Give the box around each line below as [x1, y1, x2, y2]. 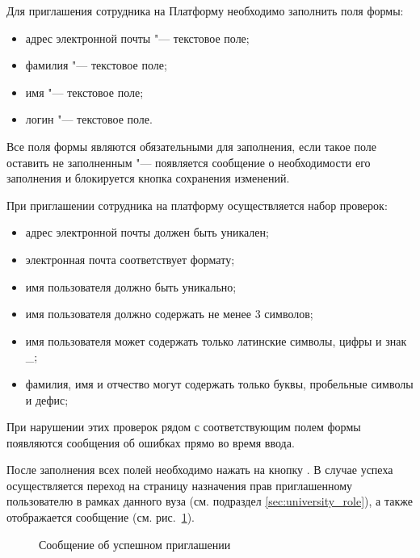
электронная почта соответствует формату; [25, 250, 235, 267]
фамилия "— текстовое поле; [25, 57, 167, 73]
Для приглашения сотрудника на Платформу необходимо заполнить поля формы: [6, 2, 404, 19]
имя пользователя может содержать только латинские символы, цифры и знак [25, 332, 407, 349]
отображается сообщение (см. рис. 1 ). [6, 509, 195, 526]
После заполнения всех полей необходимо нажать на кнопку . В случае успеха [6, 461, 393, 478]
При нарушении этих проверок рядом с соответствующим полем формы [6, 418, 361, 435]
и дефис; [25, 391, 69, 408]
